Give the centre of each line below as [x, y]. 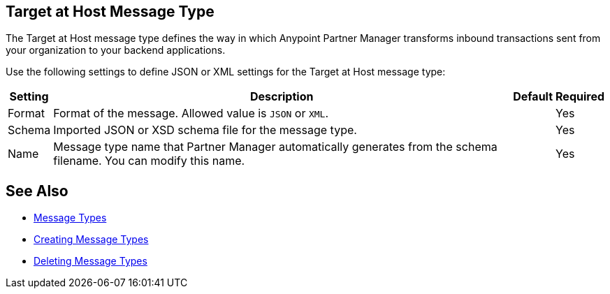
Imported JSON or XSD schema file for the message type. [205, 130]
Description [282, 97]
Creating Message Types [91, 240]
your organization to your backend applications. [116, 50]
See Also [37, 191]
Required [580, 97]
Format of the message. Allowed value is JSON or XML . [191, 113]
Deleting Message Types [90, 261]
